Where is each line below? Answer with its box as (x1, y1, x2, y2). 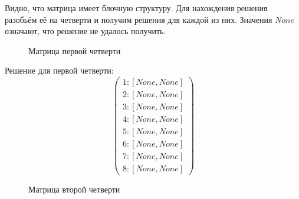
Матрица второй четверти (28, 183, 120, 195)
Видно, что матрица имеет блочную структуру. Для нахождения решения (5, 2, 268, 14)
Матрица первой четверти (28, 44, 121, 57)
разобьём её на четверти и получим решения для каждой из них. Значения (5, 13, 272, 25)
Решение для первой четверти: (5, 64, 114, 77)
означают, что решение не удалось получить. (5, 25, 166, 37)
